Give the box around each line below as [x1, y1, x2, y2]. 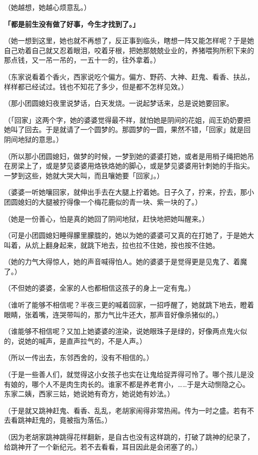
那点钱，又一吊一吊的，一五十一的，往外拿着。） [4, 55, 160, 65]
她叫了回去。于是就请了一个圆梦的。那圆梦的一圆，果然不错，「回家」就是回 [4, 124, 251, 135]
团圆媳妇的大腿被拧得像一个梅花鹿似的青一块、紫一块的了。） [4, 196, 202, 207]
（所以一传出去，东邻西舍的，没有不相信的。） [4, 352, 153, 363]
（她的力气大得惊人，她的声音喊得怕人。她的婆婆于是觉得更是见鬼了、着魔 [4, 256, 247, 267]
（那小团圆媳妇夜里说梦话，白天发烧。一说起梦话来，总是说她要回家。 [4, 98, 233, 108]
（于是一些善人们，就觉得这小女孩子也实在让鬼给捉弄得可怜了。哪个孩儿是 [4, 369, 247, 379]
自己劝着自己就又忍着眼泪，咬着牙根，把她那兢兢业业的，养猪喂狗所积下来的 [4, 45, 254, 55]
